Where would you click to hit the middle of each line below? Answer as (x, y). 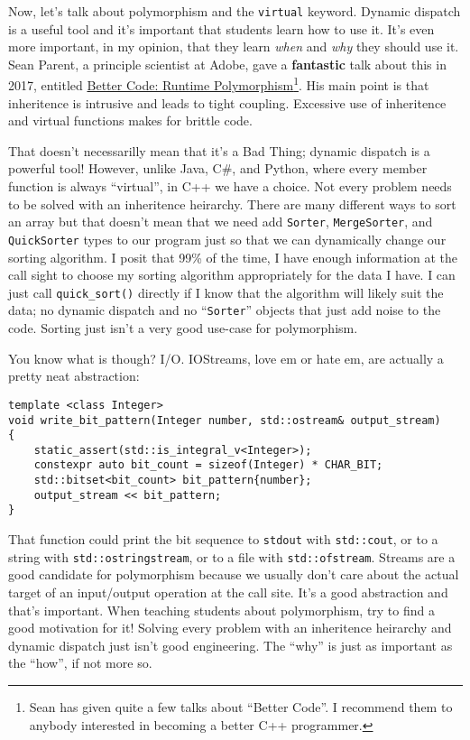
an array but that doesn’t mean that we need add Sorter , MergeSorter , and (221, 222)
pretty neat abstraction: (74, 376)
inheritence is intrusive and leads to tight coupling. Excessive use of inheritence (227, 102)
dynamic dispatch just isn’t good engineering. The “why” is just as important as (230, 645)
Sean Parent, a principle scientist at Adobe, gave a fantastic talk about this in (227, 64)
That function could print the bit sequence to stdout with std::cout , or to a (223, 539)
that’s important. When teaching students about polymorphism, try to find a (221, 610)
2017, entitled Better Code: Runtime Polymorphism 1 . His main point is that (219, 84)
